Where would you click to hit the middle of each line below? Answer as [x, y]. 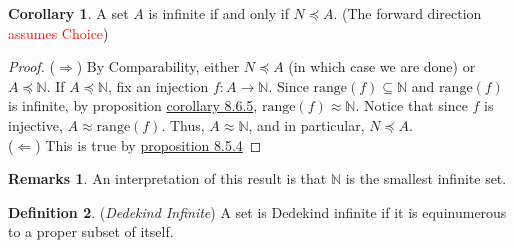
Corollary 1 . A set [68, 13]
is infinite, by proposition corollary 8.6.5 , [133, 105]
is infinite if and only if [218, 13]
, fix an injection [158, 85]
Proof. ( [31, 66]
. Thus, [183, 124]
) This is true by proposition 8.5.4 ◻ [148, 144]
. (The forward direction [407, 13]
